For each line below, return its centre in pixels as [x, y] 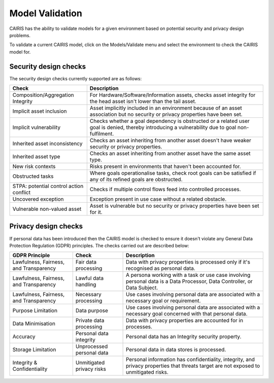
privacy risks [91, 369]
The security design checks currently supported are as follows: [76, 78]
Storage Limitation [34, 349]
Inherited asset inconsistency [47, 144]
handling [86, 284]
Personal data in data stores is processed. [176, 349]
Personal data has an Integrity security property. [183, 337]
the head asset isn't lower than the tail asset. [143, 102]
